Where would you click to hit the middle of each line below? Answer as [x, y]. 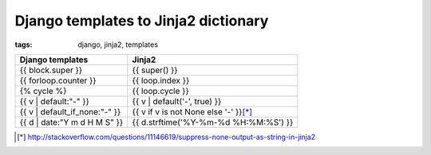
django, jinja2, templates [118, 45]
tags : [24, 45]
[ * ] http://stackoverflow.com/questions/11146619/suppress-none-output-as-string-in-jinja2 [166, 137]
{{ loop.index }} [161, 80]
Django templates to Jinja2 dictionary [142, 21]
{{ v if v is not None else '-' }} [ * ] [192, 111]
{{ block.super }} [51, 70]
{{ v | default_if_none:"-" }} [70, 111]
